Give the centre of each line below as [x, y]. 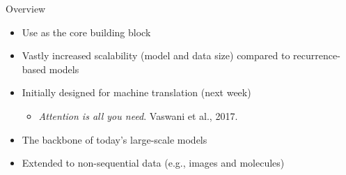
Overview [26, 8]
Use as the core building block [86, 32]
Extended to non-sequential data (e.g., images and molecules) [153, 163]
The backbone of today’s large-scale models [115, 139]
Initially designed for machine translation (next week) [136, 92]
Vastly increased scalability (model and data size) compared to [156, 55]
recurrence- [317, 55]
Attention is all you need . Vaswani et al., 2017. [138, 115]
